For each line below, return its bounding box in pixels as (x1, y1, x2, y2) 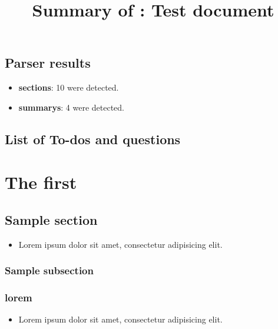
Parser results (5, 54, 91, 72)
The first (5, 170, 77, 194)
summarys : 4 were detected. (18, 101, 124, 113)
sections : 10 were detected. (18, 81, 119, 94)
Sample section (5, 210, 98, 228)
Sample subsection (5, 263, 94, 278)
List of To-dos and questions (5, 129, 181, 148)
